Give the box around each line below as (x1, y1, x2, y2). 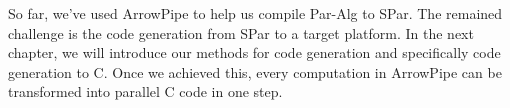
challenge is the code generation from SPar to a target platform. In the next (8, 22, 474, 43)
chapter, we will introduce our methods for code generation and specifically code (8, 42, 501, 63)
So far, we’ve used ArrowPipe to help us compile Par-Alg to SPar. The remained (8, 3, 503, 23)
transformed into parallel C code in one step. (8, 81, 283, 102)
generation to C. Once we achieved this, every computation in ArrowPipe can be (8, 61, 502, 82)
